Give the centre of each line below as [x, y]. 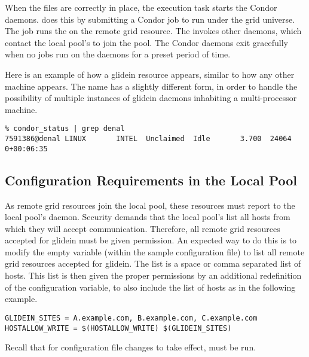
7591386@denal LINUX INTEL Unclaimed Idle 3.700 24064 [148, 139]
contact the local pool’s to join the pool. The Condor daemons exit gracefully [146, 42]
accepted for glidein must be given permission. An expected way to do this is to [151, 240]
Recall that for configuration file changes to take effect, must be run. [131, 347]
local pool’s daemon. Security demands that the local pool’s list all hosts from [148, 217]
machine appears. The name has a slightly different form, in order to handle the [151, 86]
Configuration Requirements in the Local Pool [151, 180]
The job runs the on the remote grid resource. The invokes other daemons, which [153, 31]
